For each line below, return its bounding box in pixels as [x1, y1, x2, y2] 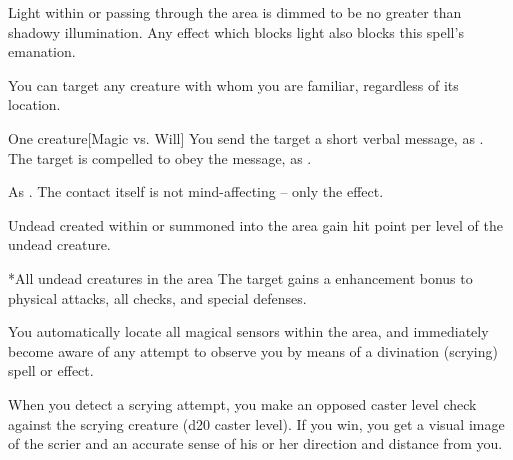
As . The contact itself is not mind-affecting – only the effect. [8, 181, 384, 202]
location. [8, 94, 61, 115]
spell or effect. [8, 360, 94, 381]
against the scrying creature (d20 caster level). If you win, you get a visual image [8, 413, 505, 434]
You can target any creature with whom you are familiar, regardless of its [8, 74, 459, 95]
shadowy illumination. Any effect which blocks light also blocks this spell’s [8, 21, 464, 42]
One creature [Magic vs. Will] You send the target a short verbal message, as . [8, 127, 484, 148]
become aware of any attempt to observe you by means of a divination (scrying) [8, 340, 498, 361]
